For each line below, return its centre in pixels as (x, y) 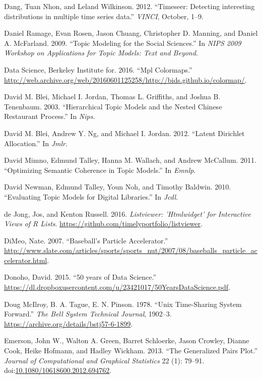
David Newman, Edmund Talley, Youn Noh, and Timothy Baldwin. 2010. (118, 187)
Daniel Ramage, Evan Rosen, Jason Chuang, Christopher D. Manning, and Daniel (131, 33)
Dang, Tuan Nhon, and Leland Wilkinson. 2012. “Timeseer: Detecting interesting (129, 6)
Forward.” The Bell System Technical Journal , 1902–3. (88, 314)
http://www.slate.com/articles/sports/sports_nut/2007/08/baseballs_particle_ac (131, 250)
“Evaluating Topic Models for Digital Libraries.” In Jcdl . (91, 196)
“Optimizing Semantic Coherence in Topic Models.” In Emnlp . (100, 170)
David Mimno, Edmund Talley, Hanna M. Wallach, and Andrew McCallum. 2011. (130, 160)
